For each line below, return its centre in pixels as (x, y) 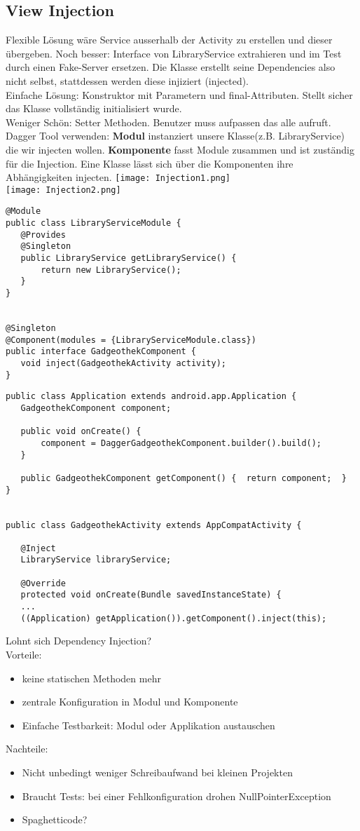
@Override (43, 583)
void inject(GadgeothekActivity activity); (123, 363)
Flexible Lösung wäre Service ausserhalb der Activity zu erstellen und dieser (169, 40)
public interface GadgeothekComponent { (101, 352)
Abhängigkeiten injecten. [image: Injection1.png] (118, 177)
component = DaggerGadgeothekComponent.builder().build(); (181, 443)
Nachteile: (27, 749)
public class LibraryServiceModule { (94, 223)
